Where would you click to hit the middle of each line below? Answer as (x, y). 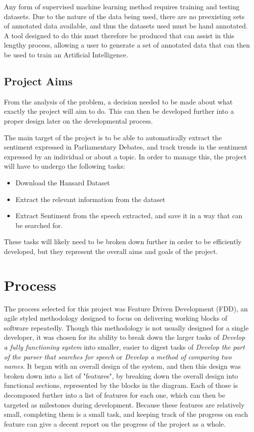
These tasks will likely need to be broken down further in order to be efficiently (123, 241)
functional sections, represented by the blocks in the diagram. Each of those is (121, 385)
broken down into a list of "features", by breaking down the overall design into (121, 375)
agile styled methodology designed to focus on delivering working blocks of (116, 318)
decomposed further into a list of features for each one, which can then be (115, 394)
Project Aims (38, 81)
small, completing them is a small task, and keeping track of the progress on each (126, 414)
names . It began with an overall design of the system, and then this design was (123, 366)
